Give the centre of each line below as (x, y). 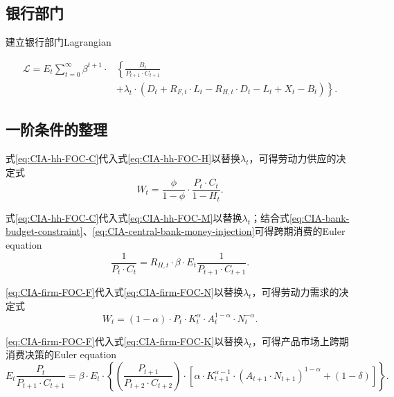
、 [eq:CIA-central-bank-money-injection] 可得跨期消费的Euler (214, 231)
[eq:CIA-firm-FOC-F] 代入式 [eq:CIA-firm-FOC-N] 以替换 (124, 292)
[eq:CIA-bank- (319, 217)
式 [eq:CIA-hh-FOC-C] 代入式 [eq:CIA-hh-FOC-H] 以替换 (123, 158)
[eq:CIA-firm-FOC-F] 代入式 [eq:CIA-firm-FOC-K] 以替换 (125, 341)
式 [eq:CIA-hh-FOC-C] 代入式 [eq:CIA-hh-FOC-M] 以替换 (124, 217)
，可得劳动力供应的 (293, 158)
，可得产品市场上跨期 (300, 341)
